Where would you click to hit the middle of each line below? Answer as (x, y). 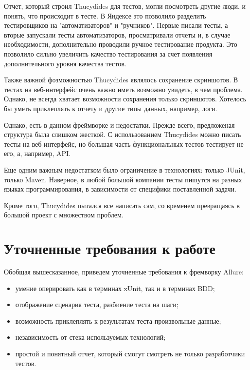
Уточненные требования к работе (110, 248)
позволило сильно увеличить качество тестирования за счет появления (108, 53)
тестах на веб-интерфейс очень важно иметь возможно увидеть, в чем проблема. (123, 89)
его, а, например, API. (37, 153)
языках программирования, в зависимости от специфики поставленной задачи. (120, 189)
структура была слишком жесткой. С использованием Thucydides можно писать (123, 134)
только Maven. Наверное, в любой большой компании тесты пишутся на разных (123, 179)
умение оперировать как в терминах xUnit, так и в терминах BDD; (115, 288)
